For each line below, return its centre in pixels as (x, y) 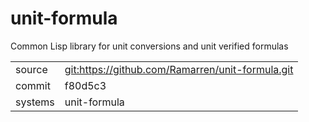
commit (33, 85)
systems (35, 102)
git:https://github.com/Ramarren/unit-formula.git (179, 69)
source (31, 69)
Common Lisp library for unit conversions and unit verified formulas (149, 46)
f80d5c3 (85, 85)
